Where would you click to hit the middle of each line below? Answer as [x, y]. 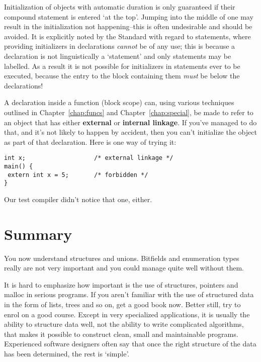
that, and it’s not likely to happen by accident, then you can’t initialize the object [130, 132]
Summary [38, 234]
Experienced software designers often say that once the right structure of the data [130, 344]
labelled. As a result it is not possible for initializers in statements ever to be [122, 66]
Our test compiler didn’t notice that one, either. [78, 199]
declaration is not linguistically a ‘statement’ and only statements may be [118, 56]
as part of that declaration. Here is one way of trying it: [90, 142]
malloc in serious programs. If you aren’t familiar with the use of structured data [129, 294]
